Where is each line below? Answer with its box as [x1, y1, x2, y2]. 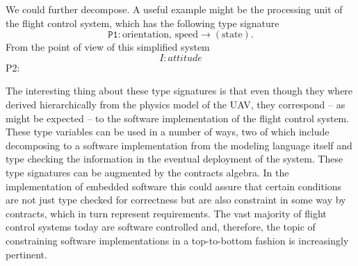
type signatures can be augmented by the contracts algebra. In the [6, 165, 289, 179]
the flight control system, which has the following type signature [6, 15, 279, 30]
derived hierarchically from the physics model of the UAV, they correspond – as [6, 97, 345, 111]
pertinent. [6, 247, 47, 261]
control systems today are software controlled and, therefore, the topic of [6, 219, 316, 234]
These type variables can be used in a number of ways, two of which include [6, 124, 329, 139]
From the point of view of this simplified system [6, 40, 210, 54]
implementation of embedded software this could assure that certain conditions [6, 178, 342, 193]
